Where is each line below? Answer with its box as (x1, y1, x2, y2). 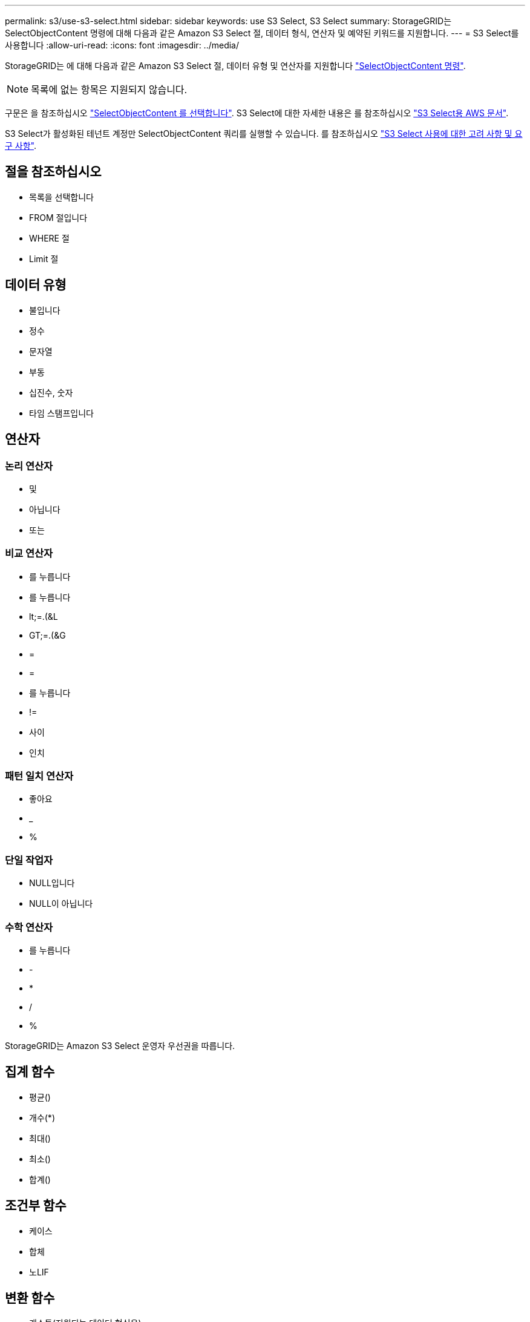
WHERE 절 (29, 232, 70, 243)
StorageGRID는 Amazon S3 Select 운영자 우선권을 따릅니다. (5, 1040, 235, 1051)
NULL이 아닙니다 (29, 898, 93, 909)
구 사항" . (5, 140, 36, 151)
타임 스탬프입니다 (29, 407, 94, 418)
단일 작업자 (5, 853, 53, 866)
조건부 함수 (5, 1198, 67, 1214)
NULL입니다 (29, 878, 75, 889)
